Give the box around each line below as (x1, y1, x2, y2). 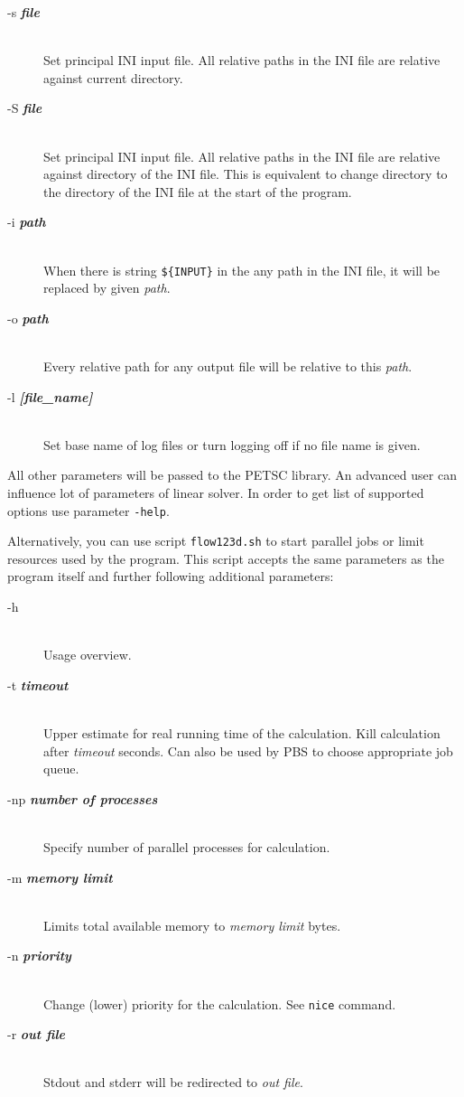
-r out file (7, 1025, 66, 1044)
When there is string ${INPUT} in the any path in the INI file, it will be (43, 260, 441, 279)
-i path (7, 212, 46, 231)
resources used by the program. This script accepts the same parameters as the (7, 548, 444, 567)
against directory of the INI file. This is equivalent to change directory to (43, 164, 448, 183)
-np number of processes (7, 789, 158, 808)
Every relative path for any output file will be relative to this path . (43, 356, 413, 375)
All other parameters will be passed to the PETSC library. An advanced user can (7, 465, 457, 484)
